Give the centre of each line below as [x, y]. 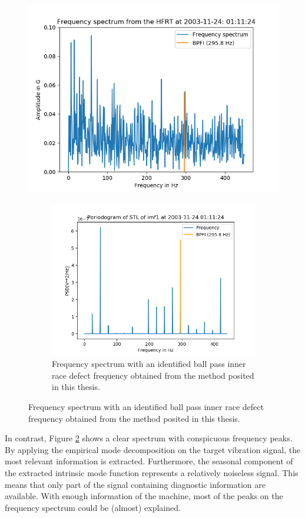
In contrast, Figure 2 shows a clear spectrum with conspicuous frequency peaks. [149, 438]
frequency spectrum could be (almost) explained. [93, 507]
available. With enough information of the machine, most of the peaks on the [144, 496]
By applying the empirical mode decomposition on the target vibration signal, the [153, 449]
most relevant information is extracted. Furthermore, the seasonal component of [149, 461]
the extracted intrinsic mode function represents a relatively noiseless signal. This [152, 472]
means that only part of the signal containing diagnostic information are [135, 484]
